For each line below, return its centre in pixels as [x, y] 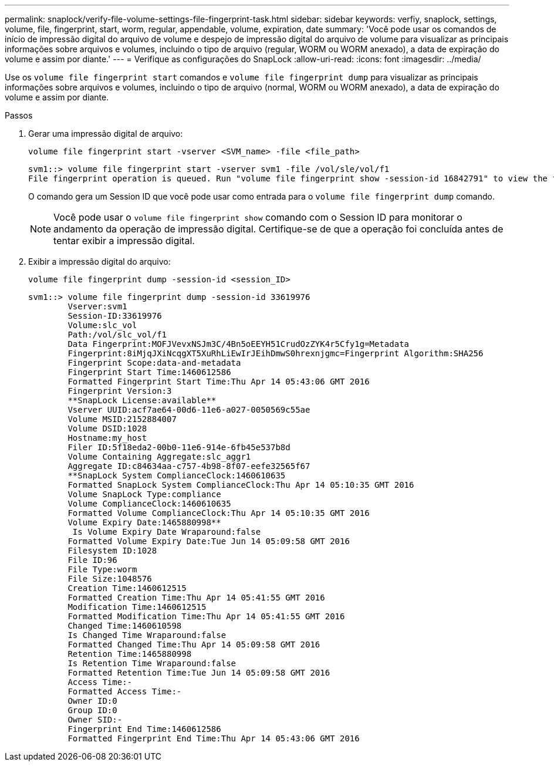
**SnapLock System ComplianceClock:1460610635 [177, 475]
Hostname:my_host [107, 438]
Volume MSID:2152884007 [122, 419]
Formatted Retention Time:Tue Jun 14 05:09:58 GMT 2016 [199, 673]
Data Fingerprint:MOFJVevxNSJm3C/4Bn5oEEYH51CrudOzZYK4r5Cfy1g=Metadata [239, 344]
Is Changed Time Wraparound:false [147, 635]
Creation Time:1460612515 [127, 588]
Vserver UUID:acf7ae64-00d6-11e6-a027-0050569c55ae [189, 410]
